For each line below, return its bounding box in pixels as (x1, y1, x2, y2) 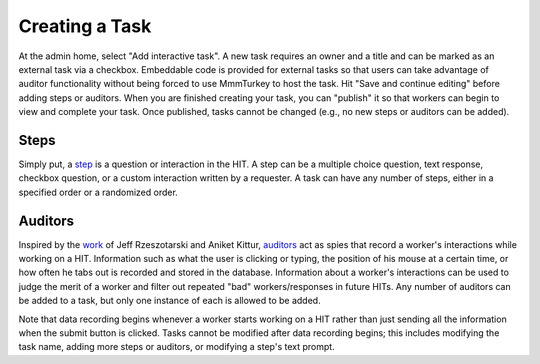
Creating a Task (18, 15, 152, 37)
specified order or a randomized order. (18, 186, 179, 198)
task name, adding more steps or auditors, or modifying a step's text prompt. (18, 341, 335, 353)
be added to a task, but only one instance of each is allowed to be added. (18, 295, 321, 307)
